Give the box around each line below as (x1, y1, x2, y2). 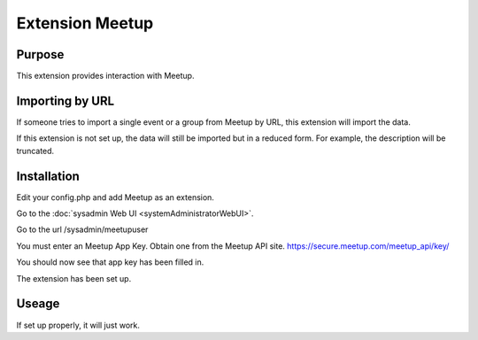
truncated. (16, 145, 55, 156)
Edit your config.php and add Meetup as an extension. (16, 191, 214, 203)
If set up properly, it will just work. (16, 320, 141, 330)
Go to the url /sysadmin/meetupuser (16, 224, 149, 235)
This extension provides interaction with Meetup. (16, 71, 195, 81)
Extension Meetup (16, 13, 154, 33)
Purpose (16, 47, 65, 62)
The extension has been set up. (16, 273, 132, 283)
